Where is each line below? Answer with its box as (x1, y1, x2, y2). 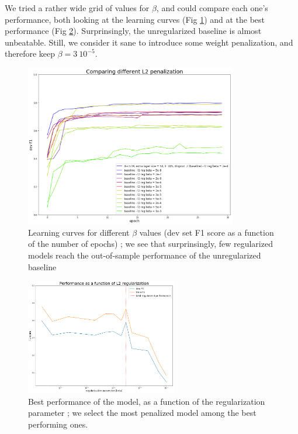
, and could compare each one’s (156, 2, 268, 13)
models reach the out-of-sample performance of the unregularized (28, 249, 261, 261)
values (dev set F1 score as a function (139, 226, 274, 238)
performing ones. (28, 418, 88, 430)
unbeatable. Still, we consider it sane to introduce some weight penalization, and (5, 36, 293, 48)
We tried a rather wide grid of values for (5, 2, 150, 13)
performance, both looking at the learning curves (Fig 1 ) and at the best (5, 13, 265, 25)
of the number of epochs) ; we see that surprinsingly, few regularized (28, 237, 273, 250)
